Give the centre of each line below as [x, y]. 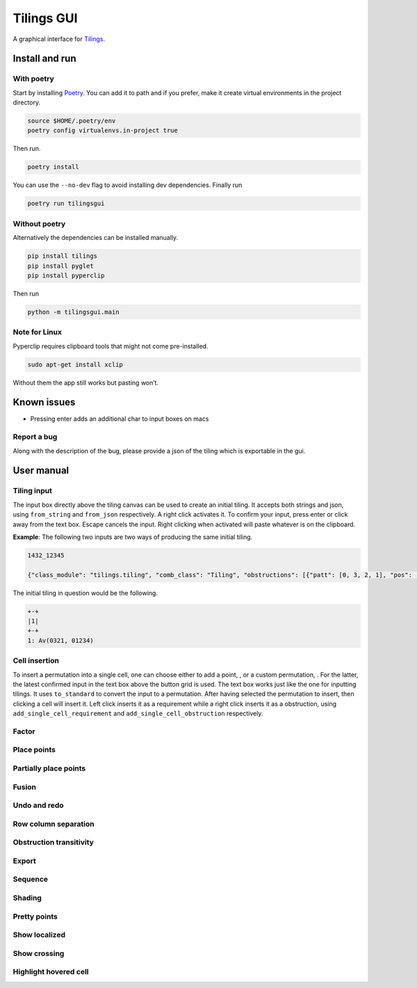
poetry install [53, 167]
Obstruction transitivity [53, 843]
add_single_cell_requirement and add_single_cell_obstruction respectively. [138, 713]
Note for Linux [38, 332]
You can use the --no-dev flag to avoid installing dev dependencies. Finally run [128, 185]
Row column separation [54, 824]
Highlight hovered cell [51, 972]
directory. [27, 103]
